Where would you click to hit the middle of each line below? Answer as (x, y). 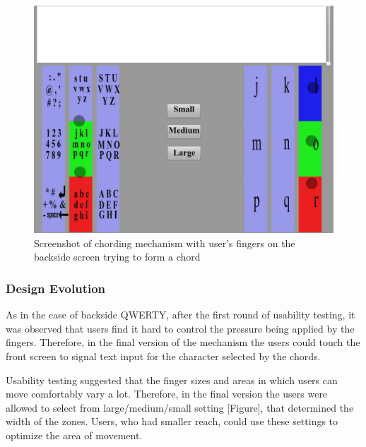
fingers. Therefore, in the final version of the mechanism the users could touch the (183, 342)
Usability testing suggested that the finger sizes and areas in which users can (172, 380)
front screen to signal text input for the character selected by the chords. (163, 356)
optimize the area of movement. (74, 435)
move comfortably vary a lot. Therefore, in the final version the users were (167, 394)
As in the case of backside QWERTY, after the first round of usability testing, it (181, 315)
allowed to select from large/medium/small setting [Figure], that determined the (180, 407)
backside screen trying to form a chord (117, 257)
